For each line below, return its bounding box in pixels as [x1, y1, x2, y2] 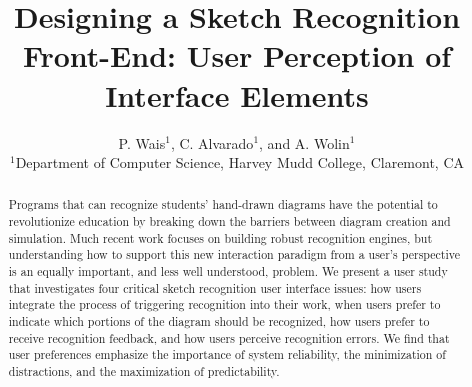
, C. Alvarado [170, 132, 254, 153]
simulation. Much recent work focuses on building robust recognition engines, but [8, 229, 433, 246]
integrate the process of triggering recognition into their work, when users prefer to [8, 296, 441, 313]
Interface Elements [105, 74, 369, 115]
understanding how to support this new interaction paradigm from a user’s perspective [8, 246, 460, 263]
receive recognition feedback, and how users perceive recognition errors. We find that [8, 329, 450, 346]
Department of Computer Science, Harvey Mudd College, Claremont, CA [15, 152, 465, 173]
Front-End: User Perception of [22, 35, 452, 76]
